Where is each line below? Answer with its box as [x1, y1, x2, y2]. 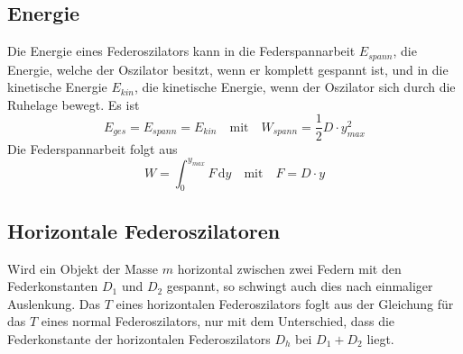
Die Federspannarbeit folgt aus [7, 139, 178, 158]
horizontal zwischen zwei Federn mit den [177, 259, 402, 277]
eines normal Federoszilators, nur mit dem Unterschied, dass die [41, 312, 395, 331]
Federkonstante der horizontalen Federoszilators [7, 329, 271, 348]
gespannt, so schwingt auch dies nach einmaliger [166, 277, 433, 295]
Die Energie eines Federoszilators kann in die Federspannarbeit [7, 41, 356, 60]
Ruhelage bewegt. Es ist [7, 95, 140, 113]
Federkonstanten [7, 277, 98, 295]
